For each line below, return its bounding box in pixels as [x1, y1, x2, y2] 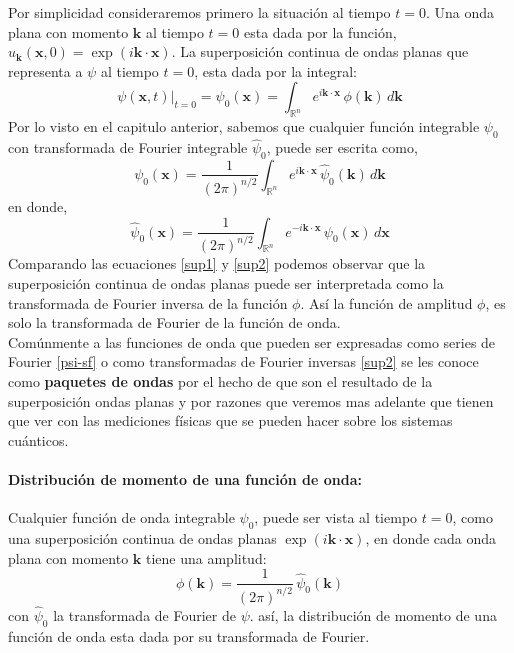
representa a [8, 60, 83, 81]
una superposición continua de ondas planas [8, 527, 277, 548]
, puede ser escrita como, [266, 137, 418, 158]
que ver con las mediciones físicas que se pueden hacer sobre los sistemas [8, 410, 453, 431]
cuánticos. [8, 429, 69, 450]
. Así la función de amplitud [300, 292, 473, 313]
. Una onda [425, 2, 495, 22]
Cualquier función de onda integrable [8, 507, 235, 528]
